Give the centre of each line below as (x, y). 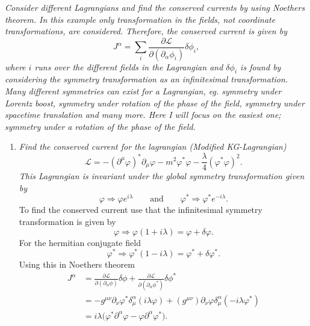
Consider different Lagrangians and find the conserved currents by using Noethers (155, 7)
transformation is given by (67, 221)
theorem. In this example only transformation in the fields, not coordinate (140, 19)
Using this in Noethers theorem (77, 264)
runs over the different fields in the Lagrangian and (129, 66)
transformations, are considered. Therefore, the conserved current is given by (146, 31)
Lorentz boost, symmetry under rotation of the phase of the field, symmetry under (155, 103)
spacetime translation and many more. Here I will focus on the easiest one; (143, 115)
